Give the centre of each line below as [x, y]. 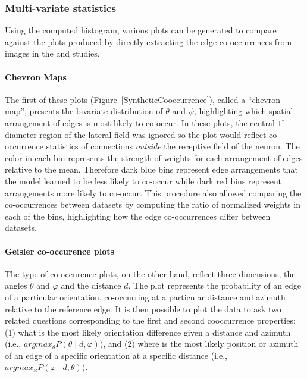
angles [16, 285]
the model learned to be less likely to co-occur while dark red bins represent [143, 181]
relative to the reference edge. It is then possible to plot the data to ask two [143, 308]
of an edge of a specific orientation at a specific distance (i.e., [116, 355]
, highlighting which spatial [243, 111]
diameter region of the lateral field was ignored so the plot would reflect [136, 134]
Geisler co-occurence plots [59, 251]
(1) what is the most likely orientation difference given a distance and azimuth [148, 332]
